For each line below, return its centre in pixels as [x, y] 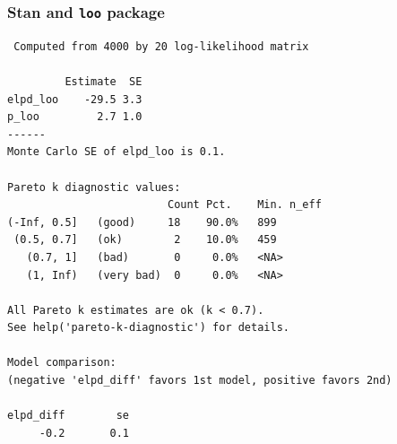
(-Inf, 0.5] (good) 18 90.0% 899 [142, 222]
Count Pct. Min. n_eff [244, 205]
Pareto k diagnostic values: [94, 187]
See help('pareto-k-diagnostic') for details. [148, 328]
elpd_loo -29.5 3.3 [75, 99]
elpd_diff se [69, 416]
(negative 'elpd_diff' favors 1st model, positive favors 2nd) [200, 381]
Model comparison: [62, 363]
